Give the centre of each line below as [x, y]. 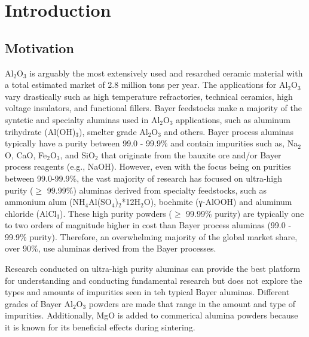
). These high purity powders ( [116, 213]
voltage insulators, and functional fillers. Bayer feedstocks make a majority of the [153, 108]
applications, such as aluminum [233, 119]
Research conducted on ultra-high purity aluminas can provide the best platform [153, 269]
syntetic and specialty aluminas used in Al [82, 119]
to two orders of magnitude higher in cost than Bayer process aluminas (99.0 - [148, 225]
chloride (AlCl [31, 213]
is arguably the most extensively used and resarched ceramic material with [166, 73]
